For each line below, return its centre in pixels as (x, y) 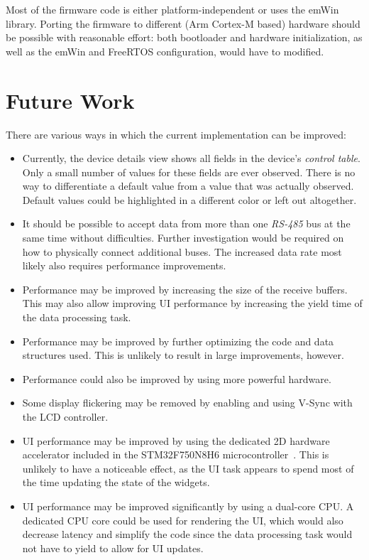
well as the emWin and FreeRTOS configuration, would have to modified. (165, 51)
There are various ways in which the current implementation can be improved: (176, 134)
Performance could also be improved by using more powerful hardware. (177, 378)
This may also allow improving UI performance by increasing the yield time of (192, 303)
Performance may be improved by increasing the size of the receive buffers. (185, 289)
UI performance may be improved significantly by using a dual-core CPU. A (188, 506)
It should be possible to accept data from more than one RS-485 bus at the (186, 224)
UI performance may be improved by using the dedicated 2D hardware (176, 440)
